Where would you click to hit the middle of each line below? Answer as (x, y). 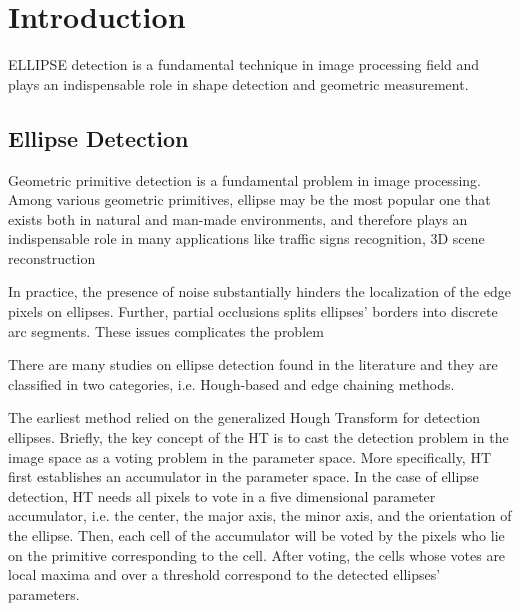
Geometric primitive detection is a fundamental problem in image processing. (244, 179)
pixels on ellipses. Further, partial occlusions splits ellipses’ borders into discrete (253, 311)
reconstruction (52, 257)
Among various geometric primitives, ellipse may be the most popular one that (249, 199)
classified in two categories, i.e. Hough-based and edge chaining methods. (231, 383)
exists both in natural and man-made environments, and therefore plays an (238, 218)
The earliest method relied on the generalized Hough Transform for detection (244, 417)
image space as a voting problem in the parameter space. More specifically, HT (250, 456)
